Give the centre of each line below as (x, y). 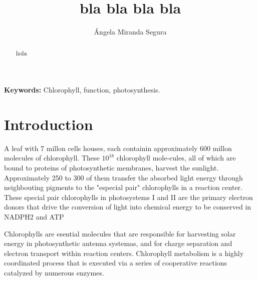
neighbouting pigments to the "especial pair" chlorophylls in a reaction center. (123, 187)
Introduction (49, 124)
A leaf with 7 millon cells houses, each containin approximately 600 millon (118, 148)
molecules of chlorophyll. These (52, 158)
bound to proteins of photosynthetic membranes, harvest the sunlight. (111, 168)
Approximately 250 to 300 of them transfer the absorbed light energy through (123, 177)
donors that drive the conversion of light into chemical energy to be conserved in (128, 207)
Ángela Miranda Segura (130, 32)
